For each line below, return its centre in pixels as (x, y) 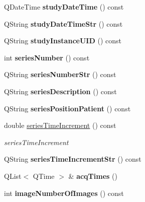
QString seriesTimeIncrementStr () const (73, 159)
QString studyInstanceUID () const (63, 41)
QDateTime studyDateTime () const (64, 7)
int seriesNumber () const (47, 57)
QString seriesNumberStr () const (60, 74)
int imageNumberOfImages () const (64, 193)
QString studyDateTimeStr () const (63, 23)
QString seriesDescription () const (60, 91)
